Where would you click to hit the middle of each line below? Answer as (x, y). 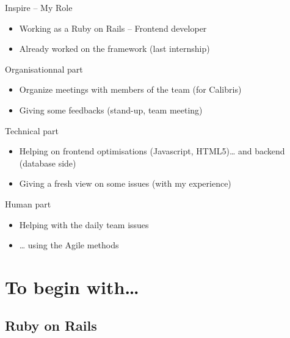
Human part (28, 203)
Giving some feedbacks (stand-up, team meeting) (111, 110)
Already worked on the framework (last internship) (114, 49)
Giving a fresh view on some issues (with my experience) (125, 183)
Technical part (32, 130)
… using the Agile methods (69, 245)
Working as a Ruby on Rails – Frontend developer (113, 28)
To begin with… (72, 286)
